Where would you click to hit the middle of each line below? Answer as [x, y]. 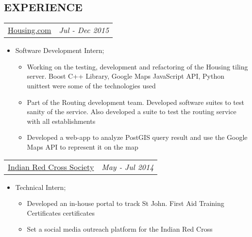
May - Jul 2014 [128, 167]
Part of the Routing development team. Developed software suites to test [135, 102]
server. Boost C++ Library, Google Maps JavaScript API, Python [126, 76]
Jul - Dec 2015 [84, 30]
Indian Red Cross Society [51, 167]
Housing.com [30, 30]
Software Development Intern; [60, 50]
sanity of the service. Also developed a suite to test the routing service [132, 111]
